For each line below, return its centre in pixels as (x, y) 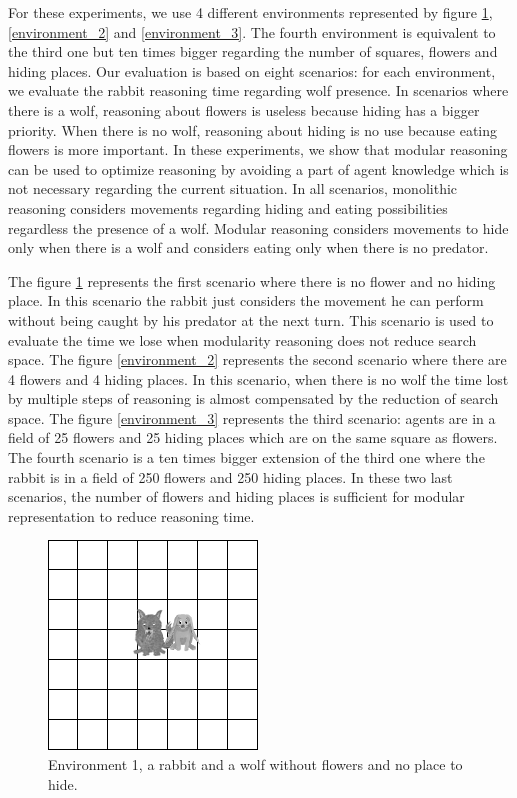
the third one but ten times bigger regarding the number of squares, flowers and (253, 51)
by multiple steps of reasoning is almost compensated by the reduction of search (253, 398)
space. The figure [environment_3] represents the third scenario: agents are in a (252, 417)
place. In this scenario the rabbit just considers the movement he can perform (246, 300)
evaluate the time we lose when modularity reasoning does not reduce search (242, 339)
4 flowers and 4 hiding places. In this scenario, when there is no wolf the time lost (258, 378)
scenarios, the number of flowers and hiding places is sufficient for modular (236, 496)
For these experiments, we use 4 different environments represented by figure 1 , (250, 12)
